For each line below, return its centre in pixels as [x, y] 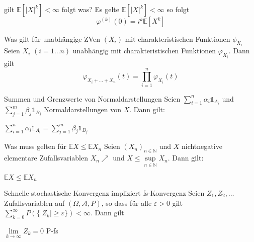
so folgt [178, 9]
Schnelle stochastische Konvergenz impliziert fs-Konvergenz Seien [104, 192]
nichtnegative [202, 146]
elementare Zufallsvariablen [46, 158]
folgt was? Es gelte [90, 9]
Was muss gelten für [35, 146]
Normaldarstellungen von [83, 109]
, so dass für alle [126, 203]
